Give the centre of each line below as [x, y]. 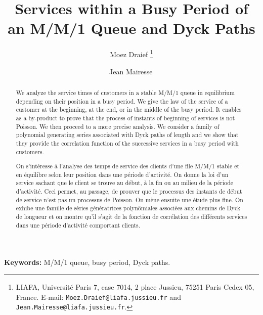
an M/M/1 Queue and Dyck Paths [131, 28]
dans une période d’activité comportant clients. [78, 225]
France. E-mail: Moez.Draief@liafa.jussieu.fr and [98, 297]
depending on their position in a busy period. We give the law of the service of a [122, 101]
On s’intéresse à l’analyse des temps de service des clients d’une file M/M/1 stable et [128, 166]
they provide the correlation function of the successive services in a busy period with [127, 143]
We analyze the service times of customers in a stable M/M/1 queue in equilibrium [125, 92]
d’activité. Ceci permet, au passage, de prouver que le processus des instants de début [129, 191]
